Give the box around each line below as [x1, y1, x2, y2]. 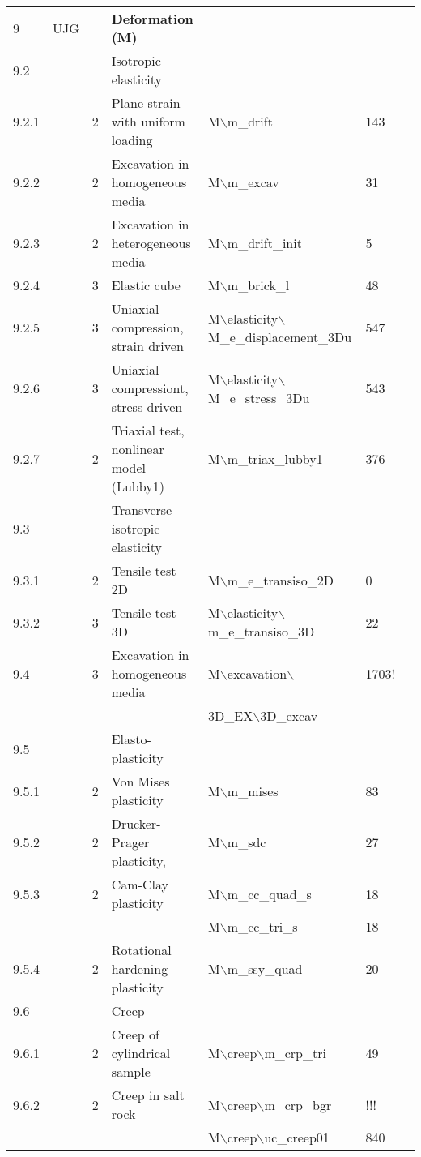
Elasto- [111, 730, 151, 748]
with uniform [111, 112, 185, 131]
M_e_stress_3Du [208, 388, 310, 407]
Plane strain [111, 93, 181, 112]
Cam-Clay [111, 875, 168, 893]
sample [111, 1062, 151, 1081]
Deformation [111, 9, 193, 28]
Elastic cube [111, 276, 181, 294]
